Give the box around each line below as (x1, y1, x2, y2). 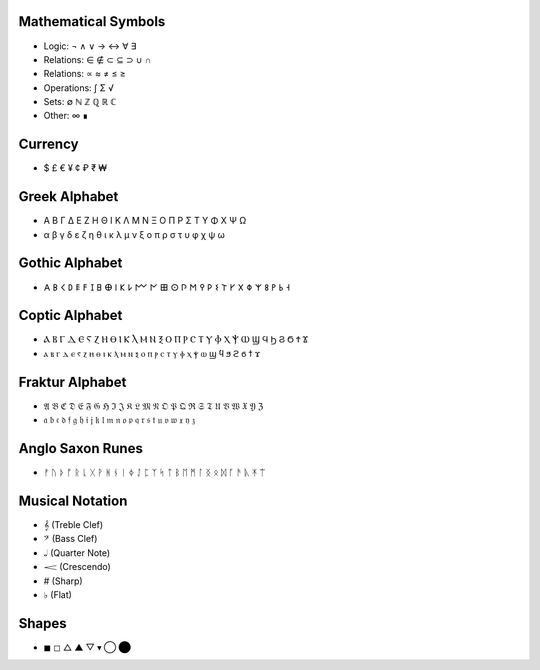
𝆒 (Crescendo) (43, 561, 112, 573)
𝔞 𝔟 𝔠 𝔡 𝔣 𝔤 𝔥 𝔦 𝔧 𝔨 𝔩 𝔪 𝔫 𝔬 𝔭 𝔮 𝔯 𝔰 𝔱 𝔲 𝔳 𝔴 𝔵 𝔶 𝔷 (43, 414, 196, 426)
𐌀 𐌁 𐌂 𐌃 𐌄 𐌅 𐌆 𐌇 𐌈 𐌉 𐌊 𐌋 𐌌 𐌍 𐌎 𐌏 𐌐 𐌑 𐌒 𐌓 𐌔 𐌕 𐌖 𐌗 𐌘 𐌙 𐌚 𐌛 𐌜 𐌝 (43, 281, 290, 293)
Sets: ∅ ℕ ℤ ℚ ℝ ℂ (43, 96, 117, 108)
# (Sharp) (43, 575, 84, 587)
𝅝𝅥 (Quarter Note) (43, 546, 111, 559)
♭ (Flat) (43, 588, 72, 600)
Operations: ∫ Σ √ (43, 81, 115, 94)
